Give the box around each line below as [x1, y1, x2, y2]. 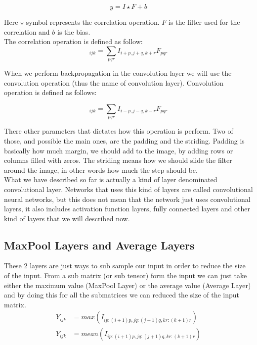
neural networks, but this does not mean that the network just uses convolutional [4, 194, 251, 204]
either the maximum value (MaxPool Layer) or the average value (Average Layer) [4, 280, 251, 290]
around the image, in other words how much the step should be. [4, 164, 198, 175]
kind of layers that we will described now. [4, 213, 130, 223]
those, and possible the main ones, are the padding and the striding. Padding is [4, 135, 245, 146]
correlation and [4, 26, 50, 37]
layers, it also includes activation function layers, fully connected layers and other [4, 203, 250, 214]
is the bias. [57, 26, 90, 37]
